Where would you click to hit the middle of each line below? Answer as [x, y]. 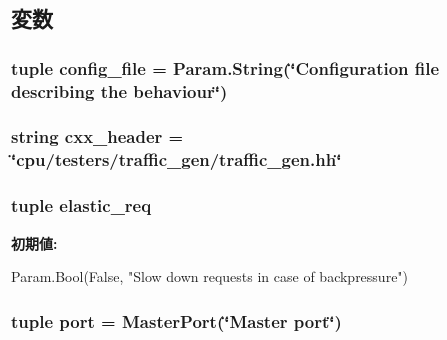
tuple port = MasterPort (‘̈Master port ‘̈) [176, 320]
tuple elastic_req [81, 205]
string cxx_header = [97, 136]
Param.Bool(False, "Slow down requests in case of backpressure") [210, 276]
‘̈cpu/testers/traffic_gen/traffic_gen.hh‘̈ [176, 159]
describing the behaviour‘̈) [119, 90]
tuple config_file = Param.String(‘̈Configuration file [225, 67]
